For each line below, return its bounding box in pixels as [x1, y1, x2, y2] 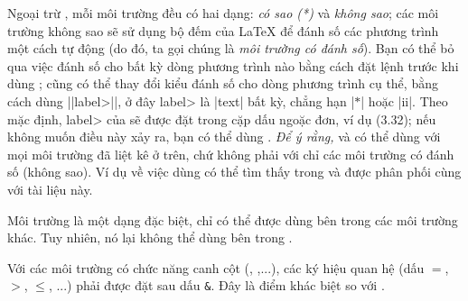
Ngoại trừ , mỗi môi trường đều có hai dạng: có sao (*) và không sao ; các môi [7, 4, 439, 22]
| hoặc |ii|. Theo [360, 91, 448, 110]
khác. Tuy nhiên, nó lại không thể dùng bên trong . [7, 228, 293, 247]
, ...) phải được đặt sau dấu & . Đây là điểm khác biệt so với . [48, 276, 385, 295]
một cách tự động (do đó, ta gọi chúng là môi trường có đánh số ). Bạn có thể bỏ [7, 39, 454, 58]
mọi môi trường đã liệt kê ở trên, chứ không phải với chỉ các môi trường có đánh [7, 144, 454, 163]
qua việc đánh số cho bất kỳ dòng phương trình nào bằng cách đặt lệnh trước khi [7, 56, 459, 75]
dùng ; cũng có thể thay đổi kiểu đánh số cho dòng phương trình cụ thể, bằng [7, 74, 438, 93]
